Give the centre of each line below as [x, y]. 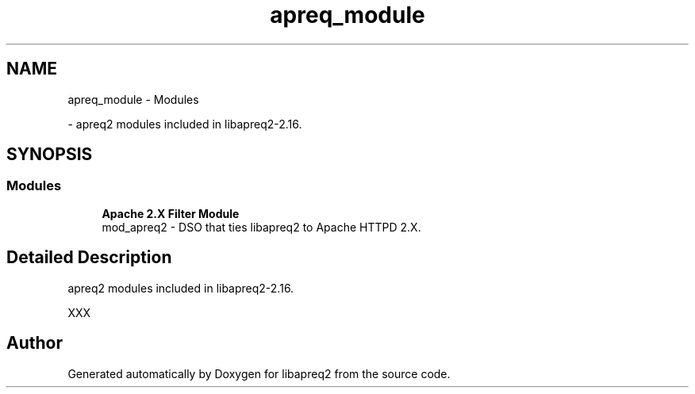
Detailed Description [89, 258]
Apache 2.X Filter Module [171, 213]
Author [35, 343]
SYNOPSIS [50, 155]
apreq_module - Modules [133, 99]
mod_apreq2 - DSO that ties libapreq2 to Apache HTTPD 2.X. [261, 227]
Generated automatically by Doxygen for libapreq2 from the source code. [259, 373]
